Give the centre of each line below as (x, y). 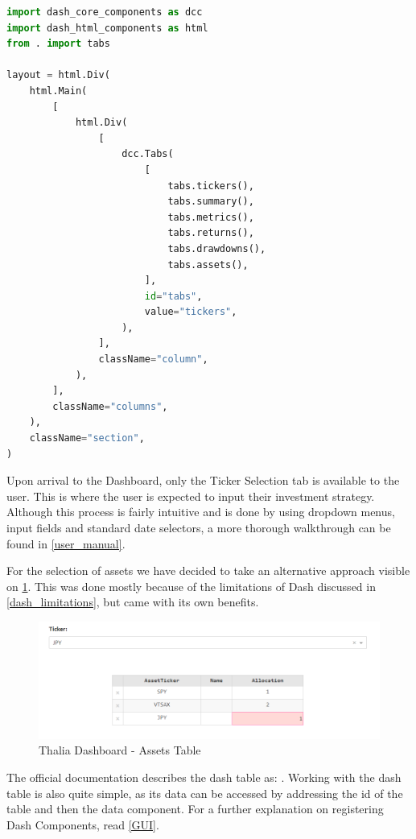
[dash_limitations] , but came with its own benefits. (133, 602)
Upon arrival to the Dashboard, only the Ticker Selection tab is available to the (203, 480)
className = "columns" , (110, 406)
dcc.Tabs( (148, 154)
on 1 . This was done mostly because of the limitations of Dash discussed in (191, 586)
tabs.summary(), (211, 202)
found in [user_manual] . (66, 543)
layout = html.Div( (58, 75)
